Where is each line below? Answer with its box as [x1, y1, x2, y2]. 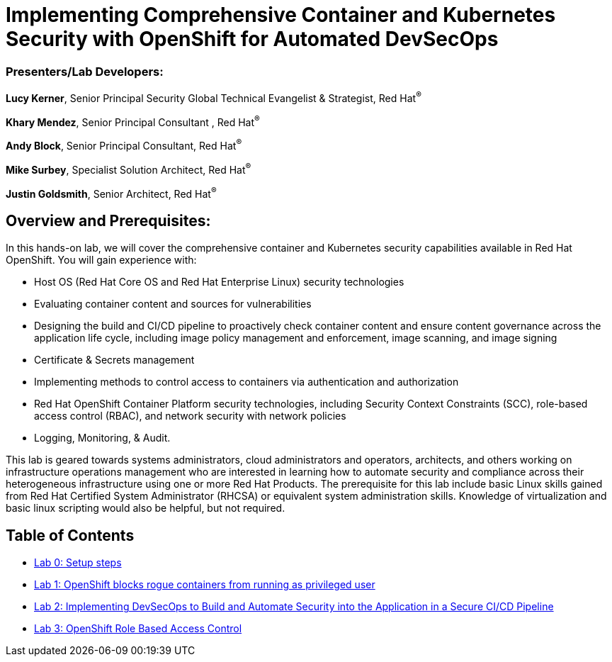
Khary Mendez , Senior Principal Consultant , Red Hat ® [6, 113, 260, 128]
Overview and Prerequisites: [6, 211, 211, 230]
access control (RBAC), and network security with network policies [34, 410, 346, 422]
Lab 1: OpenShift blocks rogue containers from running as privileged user [34, 578, 375, 591]
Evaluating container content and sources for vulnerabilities [34, 298, 312, 310]
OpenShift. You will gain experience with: [6, 254, 197, 267]
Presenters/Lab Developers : [6, 64, 164, 79]
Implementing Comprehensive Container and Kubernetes [6, 3, 556, 27]
